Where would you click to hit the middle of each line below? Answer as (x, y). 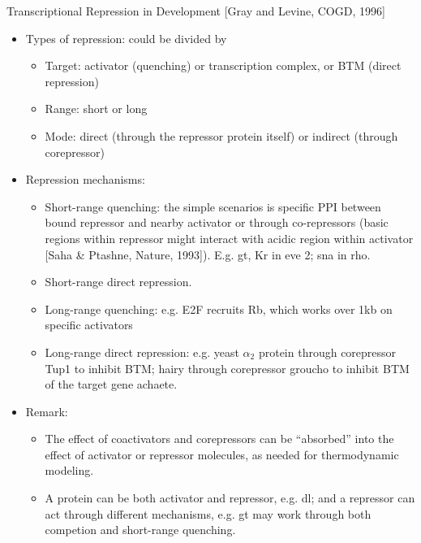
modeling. (69, 470)
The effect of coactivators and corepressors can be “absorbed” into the (219, 439)
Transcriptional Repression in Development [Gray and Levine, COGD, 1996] (196, 11)
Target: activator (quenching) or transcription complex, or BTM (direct (223, 65)
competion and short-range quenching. (140, 530)
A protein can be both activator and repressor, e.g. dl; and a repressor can (230, 498)
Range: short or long (96, 109)
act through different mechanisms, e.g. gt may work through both (208, 513)
